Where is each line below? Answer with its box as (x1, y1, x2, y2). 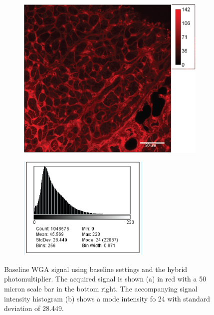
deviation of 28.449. (4, 303, 64, 313)
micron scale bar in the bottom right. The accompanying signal (4, 283, 198, 293)
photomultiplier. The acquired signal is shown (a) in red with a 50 (4, 273, 207, 284)
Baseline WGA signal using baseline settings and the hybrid (4, 263, 188, 274)
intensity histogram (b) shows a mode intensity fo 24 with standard (4, 293, 211, 303)
